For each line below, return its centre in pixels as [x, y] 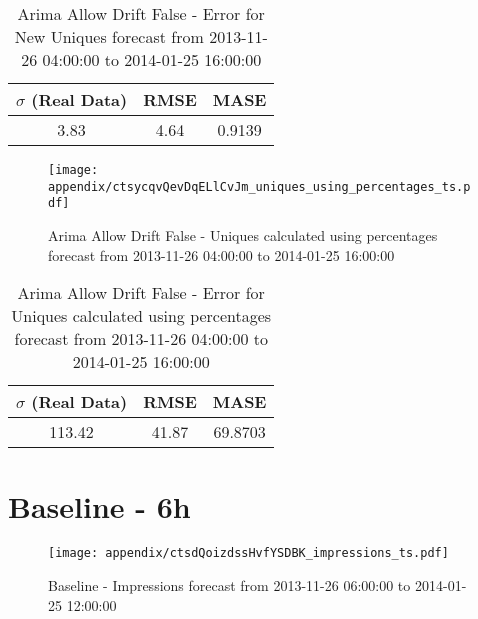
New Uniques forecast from [109, 36]
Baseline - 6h [99, 506]
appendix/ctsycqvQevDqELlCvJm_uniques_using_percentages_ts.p [259, 186]
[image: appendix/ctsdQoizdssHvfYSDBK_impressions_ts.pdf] [248, 553]
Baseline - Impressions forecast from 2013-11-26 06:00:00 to [229, 584]
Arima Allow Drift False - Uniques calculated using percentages [243, 234]
